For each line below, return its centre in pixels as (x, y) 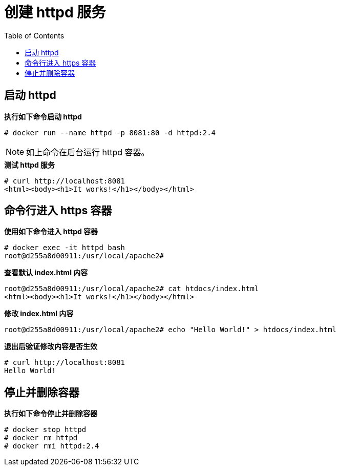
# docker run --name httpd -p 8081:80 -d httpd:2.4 (110, 132)
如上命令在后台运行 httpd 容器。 (88, 152)
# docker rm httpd (41, 438)
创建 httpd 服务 (55, 12)
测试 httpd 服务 (30, 165)
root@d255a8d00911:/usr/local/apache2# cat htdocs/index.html (132, 289)
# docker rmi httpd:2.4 (52, 446)
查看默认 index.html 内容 (46, 273)
